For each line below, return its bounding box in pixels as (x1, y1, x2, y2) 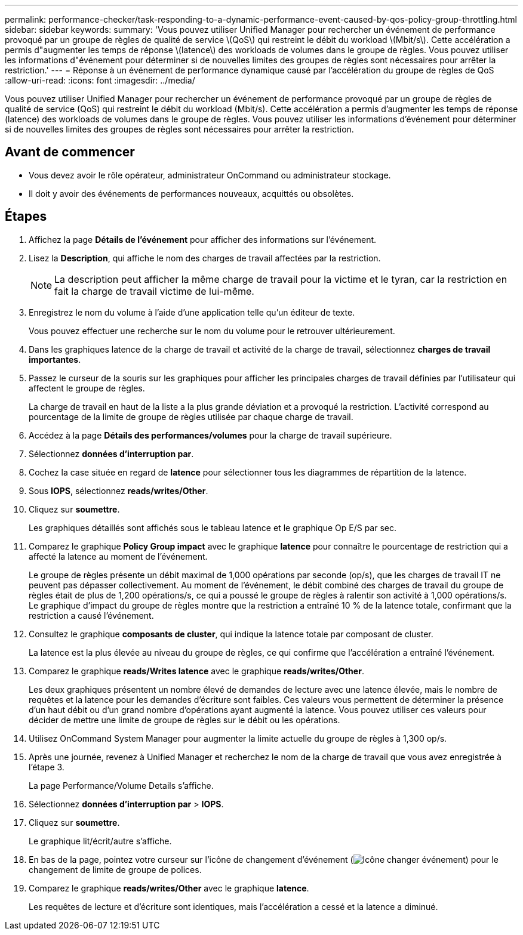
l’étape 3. (29, 761, 64, 772)
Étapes (5, 209, 47, 224)
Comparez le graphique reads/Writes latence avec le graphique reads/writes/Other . (29, 665, 364, 676)
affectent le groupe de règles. (29, 382, 145, 393)
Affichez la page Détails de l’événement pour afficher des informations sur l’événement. (29, 234, 377, 245)
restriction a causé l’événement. (29, 610, 154, 621)
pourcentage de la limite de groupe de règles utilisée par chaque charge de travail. (29, 411, 353, 422)
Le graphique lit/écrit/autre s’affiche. (29, 835, 172, 846)
